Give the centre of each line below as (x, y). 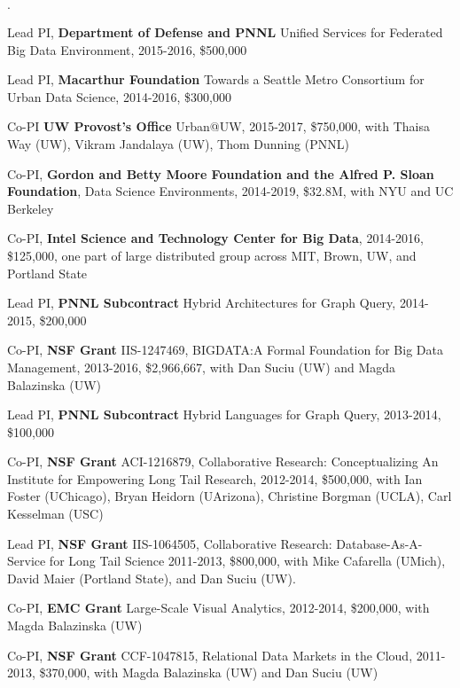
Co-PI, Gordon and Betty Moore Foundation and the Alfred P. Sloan (221, 173)
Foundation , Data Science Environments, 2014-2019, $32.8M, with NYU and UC (230, 191)
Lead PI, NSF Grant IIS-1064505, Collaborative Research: (170, 543)
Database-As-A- (379, 543)
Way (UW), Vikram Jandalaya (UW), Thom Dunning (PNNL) (178, 143)
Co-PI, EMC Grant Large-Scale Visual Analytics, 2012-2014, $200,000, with (218, 608)
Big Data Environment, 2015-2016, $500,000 (127, 49)
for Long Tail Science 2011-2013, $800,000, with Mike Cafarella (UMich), (247, 561)
